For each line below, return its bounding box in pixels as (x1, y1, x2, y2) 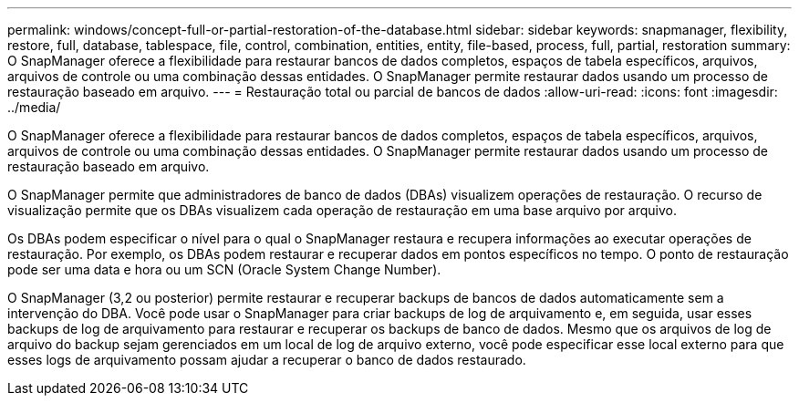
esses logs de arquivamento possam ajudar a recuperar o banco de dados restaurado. (7, 352, 526, 367)
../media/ (7, 99, 61, 115)
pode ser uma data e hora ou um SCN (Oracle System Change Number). (7, 262, 441, 277)
